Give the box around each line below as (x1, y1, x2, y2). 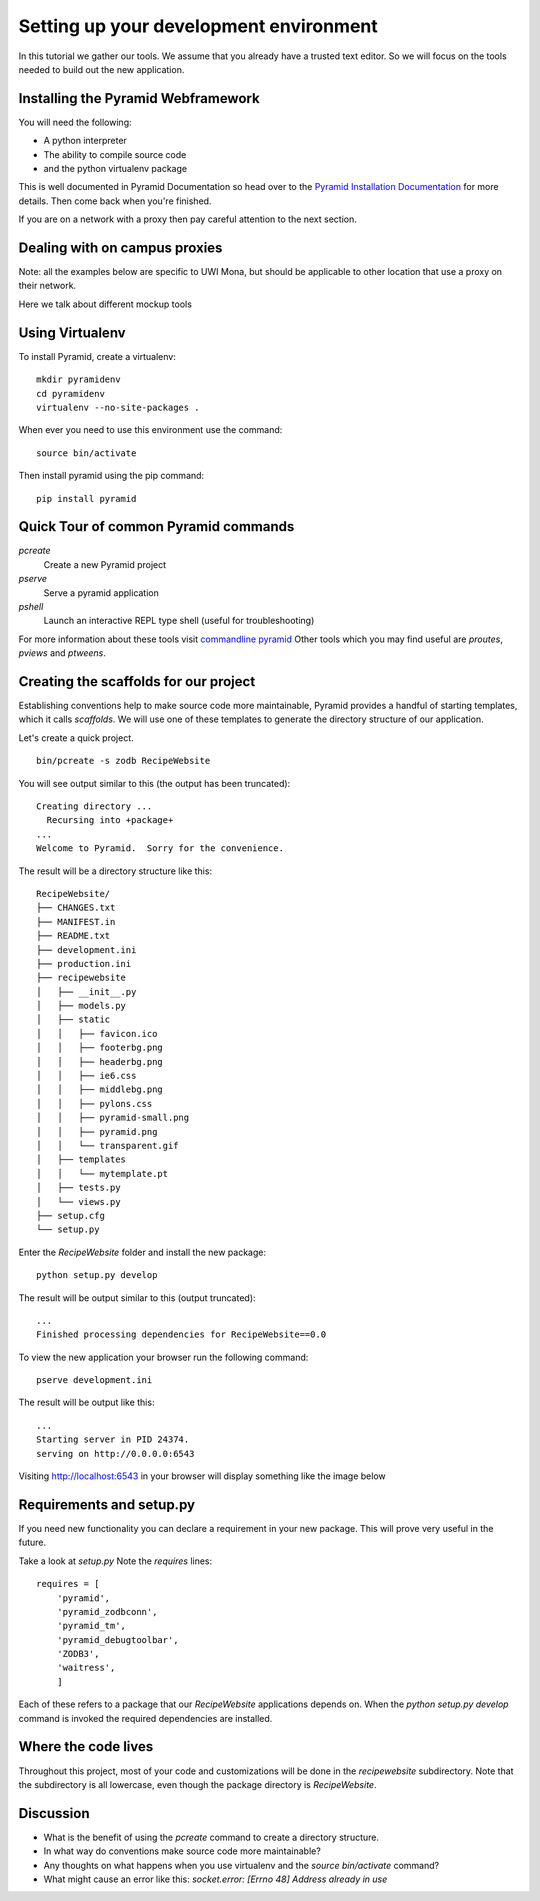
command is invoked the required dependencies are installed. (18, 1712, 273, 1724)
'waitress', (56, 1662, 116, 1674)
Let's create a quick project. (18, 731, 134, 744)
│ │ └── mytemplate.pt (36, 1168, 169, 1179)
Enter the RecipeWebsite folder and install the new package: (18, 1246, 267, 1258)
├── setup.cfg (36, 1210, 105, 1221)
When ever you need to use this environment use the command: (18, 424, 283, 436)
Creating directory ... (36, 801, 153, 812)
